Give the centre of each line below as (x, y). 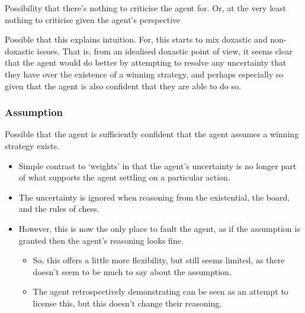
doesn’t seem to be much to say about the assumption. (132, 271)
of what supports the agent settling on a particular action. (124, 177)
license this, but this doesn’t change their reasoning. (127, 303)
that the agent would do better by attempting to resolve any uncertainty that (146, 62)
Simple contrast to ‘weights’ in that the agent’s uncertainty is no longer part (158, 165)
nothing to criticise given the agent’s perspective (93, 19)
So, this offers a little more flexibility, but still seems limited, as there (159, 260)
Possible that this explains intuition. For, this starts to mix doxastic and (136, 39)
